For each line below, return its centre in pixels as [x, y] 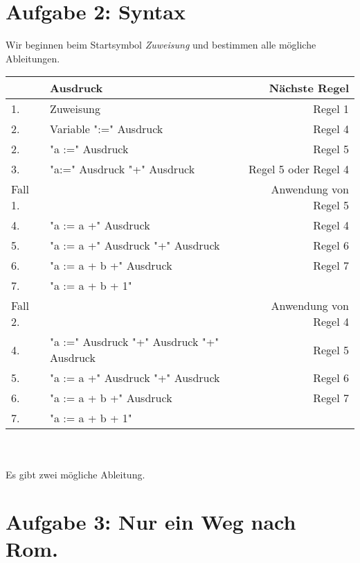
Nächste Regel [309, 88]
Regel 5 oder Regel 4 [299, 169]
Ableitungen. [33, 58]
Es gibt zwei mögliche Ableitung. [75, 474]
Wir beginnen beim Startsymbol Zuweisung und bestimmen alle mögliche [161, 45]
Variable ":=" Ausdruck [107, 129]
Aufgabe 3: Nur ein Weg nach [151, 522]
